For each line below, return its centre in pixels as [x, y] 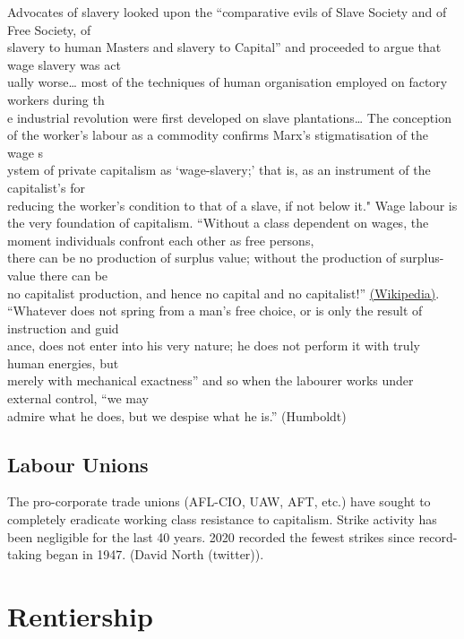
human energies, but [63, 363]
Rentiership [80, 616]
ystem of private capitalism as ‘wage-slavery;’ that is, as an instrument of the [219, 170]
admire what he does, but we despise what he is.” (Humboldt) [177, 415]
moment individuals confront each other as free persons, [161, 240]
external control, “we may [78, 398]
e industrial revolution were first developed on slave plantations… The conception [229, 117]
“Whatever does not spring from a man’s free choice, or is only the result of [215, 311]
